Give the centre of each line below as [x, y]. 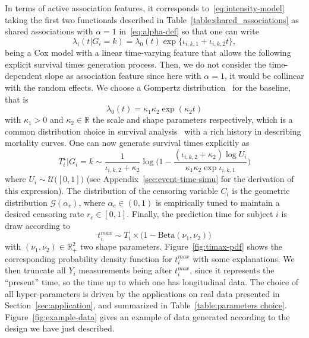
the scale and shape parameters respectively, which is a [193, 119]
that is [17, 99]
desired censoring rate [45, 214]
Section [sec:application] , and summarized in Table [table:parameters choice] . [146, 305]
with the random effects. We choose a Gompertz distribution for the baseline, [148, 87]
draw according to [38, 225]
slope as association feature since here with [123, 76]
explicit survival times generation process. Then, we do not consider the [135, 64]
